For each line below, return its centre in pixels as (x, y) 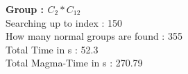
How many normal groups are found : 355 (94, 36)
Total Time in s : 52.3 (52, 49)
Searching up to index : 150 (64, 22)
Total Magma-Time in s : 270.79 (74, 63)
